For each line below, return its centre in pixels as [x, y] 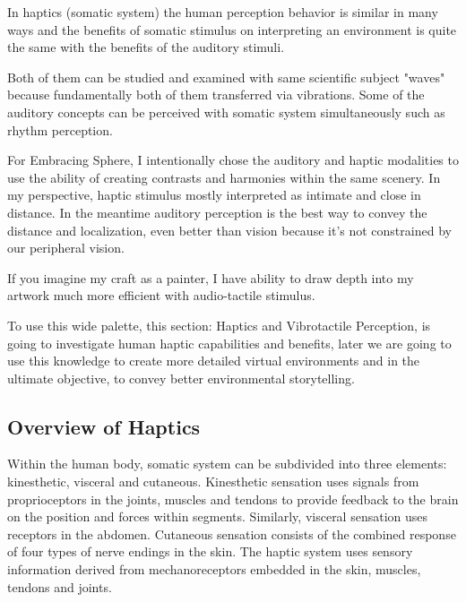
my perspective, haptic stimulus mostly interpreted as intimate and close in [214, 195]
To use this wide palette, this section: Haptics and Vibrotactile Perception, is [219, 325]
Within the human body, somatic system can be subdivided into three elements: [227, 464]
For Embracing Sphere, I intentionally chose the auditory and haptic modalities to [233, 160]
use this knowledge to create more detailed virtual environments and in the [214, 361]
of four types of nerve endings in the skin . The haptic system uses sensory [210, 551]
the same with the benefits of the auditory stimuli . [146, 47]
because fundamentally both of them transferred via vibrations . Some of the [216, 95]
